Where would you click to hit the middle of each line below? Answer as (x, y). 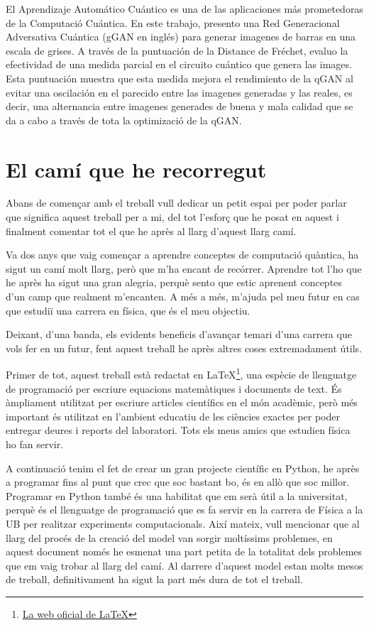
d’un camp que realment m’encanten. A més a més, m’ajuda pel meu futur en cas (183, 297)
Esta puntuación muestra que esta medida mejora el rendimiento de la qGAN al (180, 78)
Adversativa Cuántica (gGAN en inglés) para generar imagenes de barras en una (181, 37)
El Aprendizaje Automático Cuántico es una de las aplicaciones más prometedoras (184, 9)
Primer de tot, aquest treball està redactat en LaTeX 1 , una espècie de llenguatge (181, 374)
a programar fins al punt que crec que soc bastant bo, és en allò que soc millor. (178, 482)
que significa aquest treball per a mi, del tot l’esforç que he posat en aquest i (172, 217)
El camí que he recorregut (136, 169)
